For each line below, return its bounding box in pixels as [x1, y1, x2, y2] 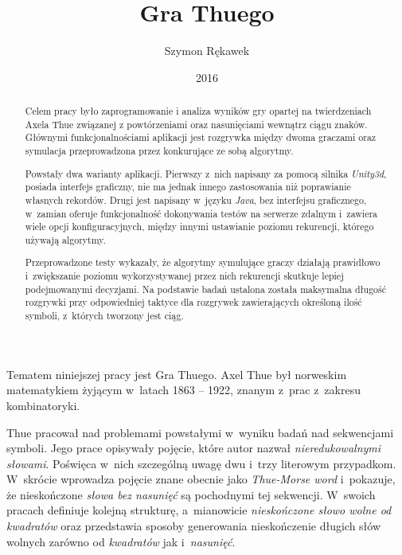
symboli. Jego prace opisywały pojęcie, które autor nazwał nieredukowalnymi [6, 440, 381, 456]
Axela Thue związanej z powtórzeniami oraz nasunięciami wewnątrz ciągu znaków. [25, 117, 368, 131]
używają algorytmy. [25, 233, 106, 246]
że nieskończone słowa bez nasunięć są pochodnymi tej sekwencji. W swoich [6, 486, 376, 502]
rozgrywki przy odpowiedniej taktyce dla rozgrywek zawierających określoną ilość [25, 295, 362, 309]
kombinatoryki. [6, 397, 80, 413]
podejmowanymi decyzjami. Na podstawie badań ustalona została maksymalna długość [25, 282, 387, 295]
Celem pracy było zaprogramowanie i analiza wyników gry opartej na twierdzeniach [25, 104, 372, 118]
